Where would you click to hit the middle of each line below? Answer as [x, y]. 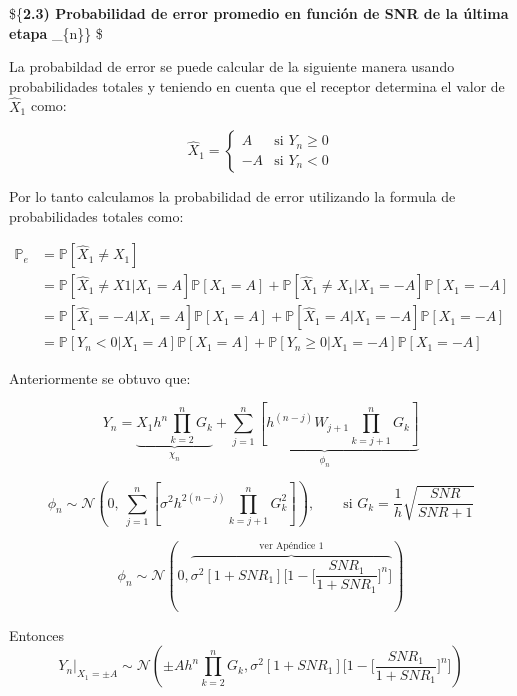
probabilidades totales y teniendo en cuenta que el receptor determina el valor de [257, 85]
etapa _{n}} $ [56, 32]
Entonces [37, 634]
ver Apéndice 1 [291, 546]
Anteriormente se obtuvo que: [100, 377]
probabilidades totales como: [96, 215]
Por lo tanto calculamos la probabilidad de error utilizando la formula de [232, 196]
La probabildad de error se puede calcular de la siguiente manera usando [232, 66]
